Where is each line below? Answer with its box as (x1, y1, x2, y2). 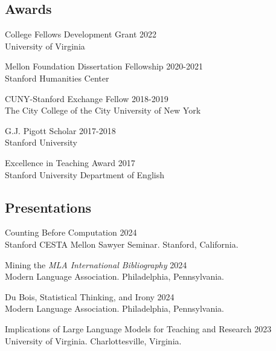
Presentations (5, 198, 92, 216)
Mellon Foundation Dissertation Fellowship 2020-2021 (5, 60, 203, 72)
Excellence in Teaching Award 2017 (5, 156, 135, 169)
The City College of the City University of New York (5, 104, 201, 117)
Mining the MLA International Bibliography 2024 (5, 258, 187, 271)
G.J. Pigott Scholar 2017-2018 (5, 124, 116, 137)
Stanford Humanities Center (5, 71, 109, 84)
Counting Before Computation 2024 (5, 226, 137, 239)
